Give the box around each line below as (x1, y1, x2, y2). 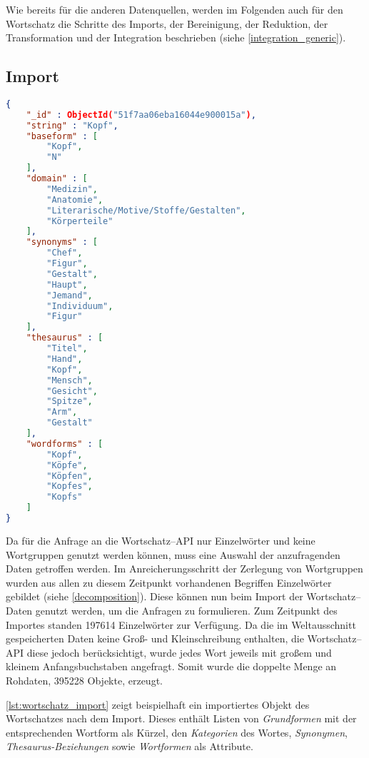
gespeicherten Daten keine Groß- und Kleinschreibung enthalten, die (6, 631, 304, 646)
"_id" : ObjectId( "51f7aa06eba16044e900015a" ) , (26, 109, 256, 120)
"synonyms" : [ (26, 237, 98, 248)
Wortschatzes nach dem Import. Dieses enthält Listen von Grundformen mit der (6, 711, 357, 726)
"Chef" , (46, 248, 83, 258)
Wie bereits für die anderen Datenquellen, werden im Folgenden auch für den (6, 2, 343, 16)
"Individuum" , (46, 300, 113, 311)
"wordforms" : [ (26, 438, 103, 449)
